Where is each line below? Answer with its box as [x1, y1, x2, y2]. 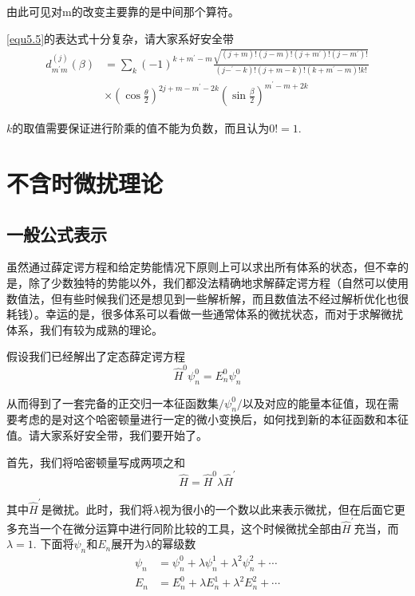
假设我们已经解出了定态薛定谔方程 [6, 348, 185, 365]
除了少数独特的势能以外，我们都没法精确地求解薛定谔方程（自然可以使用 [28, 274, 409, 291]
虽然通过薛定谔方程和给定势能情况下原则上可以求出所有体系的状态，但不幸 [6, 259, 397, 275]
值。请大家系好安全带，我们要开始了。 [6, 426, 207, 443]
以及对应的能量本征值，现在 [242, 394, 388, 411]
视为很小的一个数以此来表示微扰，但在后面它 [159, 500, 394, 517]
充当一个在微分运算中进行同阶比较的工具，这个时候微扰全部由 [17, 519, 342, 536]
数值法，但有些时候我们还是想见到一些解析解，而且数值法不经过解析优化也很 [6, 290, 409, 306]
